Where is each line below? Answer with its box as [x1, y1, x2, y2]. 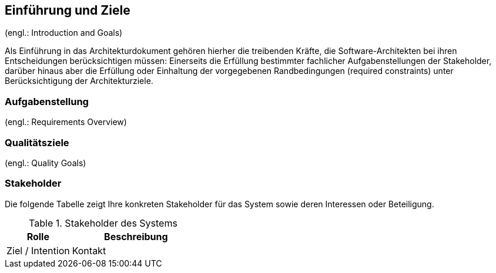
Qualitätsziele [5, 136, 69, 149]
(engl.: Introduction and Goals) [5, 28, 123, 38]
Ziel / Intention [6, 244, 70, 257]
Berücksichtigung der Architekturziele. [5, 76, 153, 86]
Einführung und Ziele [5, 3, 130, 18]
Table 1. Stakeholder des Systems [29, 217, 177, 229]
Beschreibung [104, 230, 168, 242]
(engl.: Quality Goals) [5, 157, 86, 168]
